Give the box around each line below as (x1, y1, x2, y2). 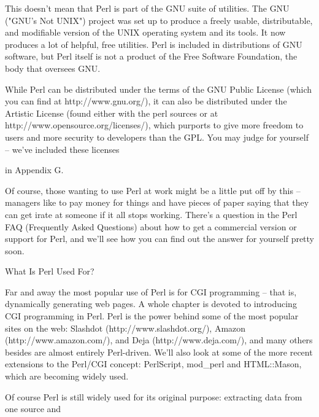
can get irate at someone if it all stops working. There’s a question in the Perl (5, 208, 298, 220)
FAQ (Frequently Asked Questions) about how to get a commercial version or (5, 220, 297, 233)
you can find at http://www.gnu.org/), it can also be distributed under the (5, 95, 287, 107)
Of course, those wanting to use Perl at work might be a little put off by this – (5, 184, 301, 197)
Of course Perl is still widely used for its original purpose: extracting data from (5, 390, 302, 403)
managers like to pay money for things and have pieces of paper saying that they (5, 196, 309, 209)
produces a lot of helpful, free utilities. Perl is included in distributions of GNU (5, 37, 302, 50)
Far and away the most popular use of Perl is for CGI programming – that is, (5, 285, 297, 298)
